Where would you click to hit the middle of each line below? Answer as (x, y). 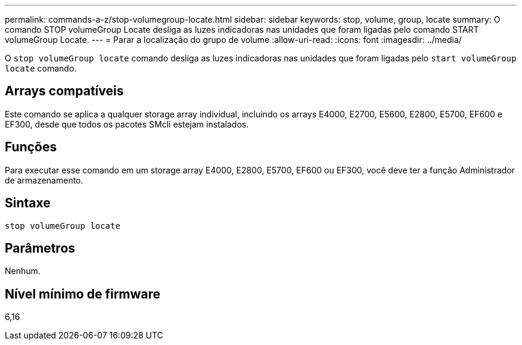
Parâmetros (40, 248)
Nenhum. (23, 271)
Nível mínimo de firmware (83, 294)
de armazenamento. (44, 180)
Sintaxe (28, 203)
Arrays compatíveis (64, 91)
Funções (31, 147)
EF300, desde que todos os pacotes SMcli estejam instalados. (127, 124)
